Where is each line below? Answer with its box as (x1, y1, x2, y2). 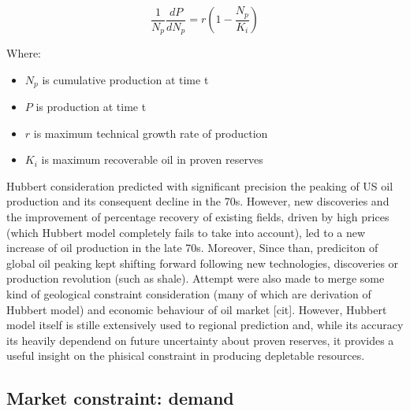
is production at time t (35, 98, 147, 115)
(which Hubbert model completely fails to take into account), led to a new (6, 224, 366, 240)
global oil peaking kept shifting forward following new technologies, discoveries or (6, 254, 399, 271)
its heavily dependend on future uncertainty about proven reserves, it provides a (6, 331, 394, 348)
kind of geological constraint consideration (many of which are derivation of (6, 286, 371, 302)
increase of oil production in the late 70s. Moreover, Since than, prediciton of (6, 239, 378, 256)
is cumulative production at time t (42, 71, 209, 87)
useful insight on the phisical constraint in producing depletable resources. (6, 347, 365, 364)
